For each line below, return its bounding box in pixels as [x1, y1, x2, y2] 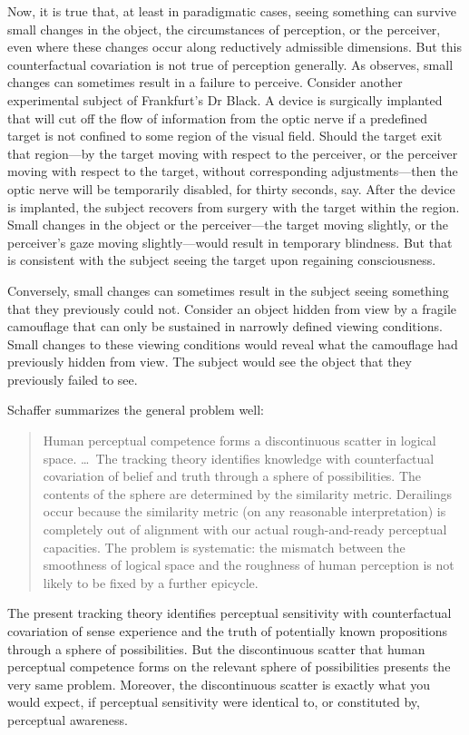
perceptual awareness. [7, 710, 128, 729]
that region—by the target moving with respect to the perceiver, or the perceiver [7, 143, 458, 162]
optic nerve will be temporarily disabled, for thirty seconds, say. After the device [7, 179, 455, 198]
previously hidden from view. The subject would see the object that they [7, 352, 412, 371]
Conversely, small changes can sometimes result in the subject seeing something [7, 280, 449, 299]
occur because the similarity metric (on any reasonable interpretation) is [43, 502, 446, 521]
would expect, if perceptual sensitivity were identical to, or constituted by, [7, 692, 420, 711]
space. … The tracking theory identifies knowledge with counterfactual [43, 448, 435, 467]
